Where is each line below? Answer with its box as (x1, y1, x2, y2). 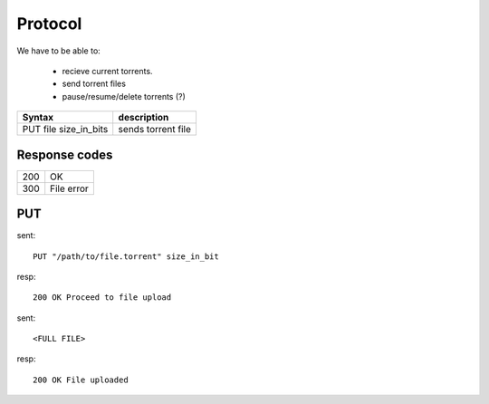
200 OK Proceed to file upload (33, 293, 172, 303)
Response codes (16, 147, 113, 162)
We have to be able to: (16, 45, 101, 56)
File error (50, 182, 90, 195)
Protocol (16, 14, 82, 34)
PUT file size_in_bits (22, 123, 109, 136)
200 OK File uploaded (33, 374, 129, 385)
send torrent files (62, 78, 127, 90)
